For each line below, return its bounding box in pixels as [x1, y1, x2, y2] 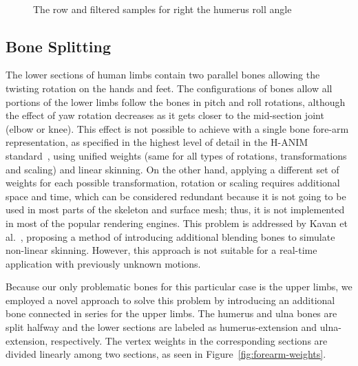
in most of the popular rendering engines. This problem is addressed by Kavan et [6, 215, 348, 230]
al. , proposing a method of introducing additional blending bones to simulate [6, 229, 335, 244]
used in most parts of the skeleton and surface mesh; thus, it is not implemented [6, 202, 345, 217]
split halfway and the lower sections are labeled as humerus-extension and [6, 320, 317, 334]
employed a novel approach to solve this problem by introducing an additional [6, 292, 335, 307]
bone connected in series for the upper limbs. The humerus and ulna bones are [6, 306, 337, 321]
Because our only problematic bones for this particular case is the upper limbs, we [6, 279, 352, 294]
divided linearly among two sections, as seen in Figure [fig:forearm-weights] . [6, 347, 326, 361]
